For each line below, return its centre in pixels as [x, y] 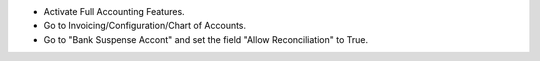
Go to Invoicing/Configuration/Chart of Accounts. [145, 26]
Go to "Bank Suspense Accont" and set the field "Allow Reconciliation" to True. [206, 39]
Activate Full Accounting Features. [114, 11]
